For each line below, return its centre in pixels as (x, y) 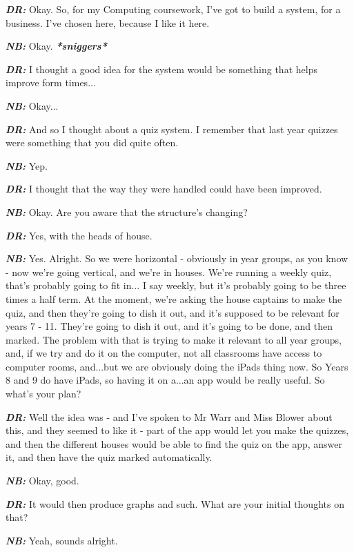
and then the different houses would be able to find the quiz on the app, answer (174, 443)
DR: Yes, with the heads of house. (79, 235)
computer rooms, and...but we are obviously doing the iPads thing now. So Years (177, 366)
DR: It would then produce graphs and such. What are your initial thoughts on (175, 503)
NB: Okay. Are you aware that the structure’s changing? (127, 211)
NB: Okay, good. (42, 481)
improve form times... (51, 82)
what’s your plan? (43, 394)
